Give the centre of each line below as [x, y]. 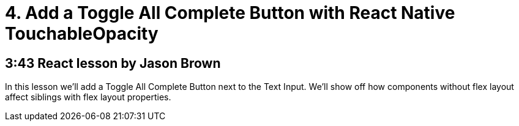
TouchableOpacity [82, 34]
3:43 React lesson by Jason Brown [113, 63]
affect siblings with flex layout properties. [88, 97]
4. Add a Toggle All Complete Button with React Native [230, 13]
